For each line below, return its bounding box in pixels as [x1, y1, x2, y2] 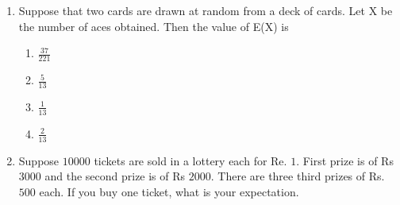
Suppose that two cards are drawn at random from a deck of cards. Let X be [18, 2, 393, 18]
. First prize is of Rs [296, 152, 394, 168]
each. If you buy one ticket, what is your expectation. [39, 183, 299, 199]
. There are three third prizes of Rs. [210, 168, 385, 184]
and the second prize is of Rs [44, 168, 186, 184]
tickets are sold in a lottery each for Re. [94, 152, 287, 168]
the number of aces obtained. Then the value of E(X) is [18, 17, 289, 34]
